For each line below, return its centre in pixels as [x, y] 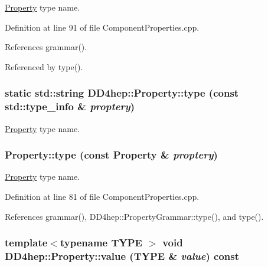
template [26, 243]
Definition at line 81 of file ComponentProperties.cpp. [102, 196]
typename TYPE [101, 243]
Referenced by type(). [44, 66]
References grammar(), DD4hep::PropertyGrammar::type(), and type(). [134, 216]
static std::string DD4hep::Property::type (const [122, 93]
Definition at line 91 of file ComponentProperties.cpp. [102, 27]
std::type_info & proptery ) [70, 106]
